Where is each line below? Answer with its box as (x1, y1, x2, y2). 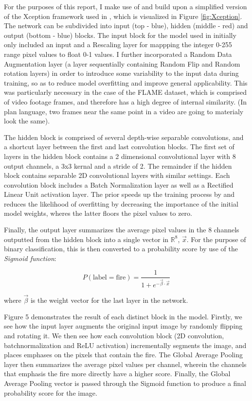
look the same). (4, 116, 50, 126)
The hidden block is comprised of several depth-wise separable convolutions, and (4, 132, 244, 142)
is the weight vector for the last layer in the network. (30, 295, 188, 305)
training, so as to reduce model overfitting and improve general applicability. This (4, 77, 248, 87)
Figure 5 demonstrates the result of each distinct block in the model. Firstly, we (4, 311, 242, 321)
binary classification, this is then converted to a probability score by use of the (4, 244, 238, 254)
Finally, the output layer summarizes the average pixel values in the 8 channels (4, 225, 239, 235)
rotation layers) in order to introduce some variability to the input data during (4, 68, 239, 78)
